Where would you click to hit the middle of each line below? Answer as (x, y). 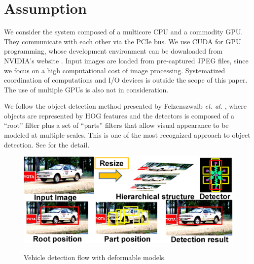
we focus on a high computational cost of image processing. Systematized (115, 70)
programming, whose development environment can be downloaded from (113, 51)
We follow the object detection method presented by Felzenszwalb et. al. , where (126, 106)
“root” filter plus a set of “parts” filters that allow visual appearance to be (116, 125)
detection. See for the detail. (47, 144)
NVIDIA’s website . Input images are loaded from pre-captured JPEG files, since (126, 60)
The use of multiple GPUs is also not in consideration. (86, 89)
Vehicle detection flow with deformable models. (95, 257)
